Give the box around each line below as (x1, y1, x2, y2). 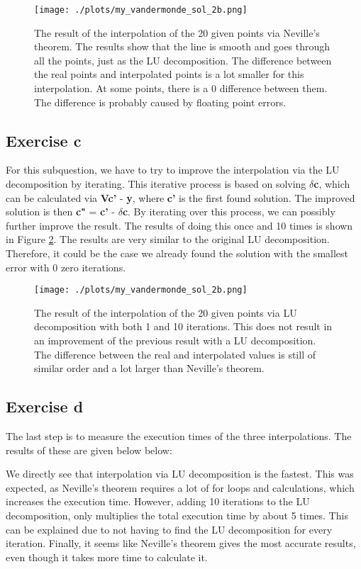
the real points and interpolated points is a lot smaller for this (34, 67, 304, 81)
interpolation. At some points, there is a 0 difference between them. (34, 81, 328, 96)
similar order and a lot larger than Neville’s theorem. (34, 361, 265, 376)
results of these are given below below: (6, 442, 172, 457)
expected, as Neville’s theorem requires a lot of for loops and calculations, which (6, 480, 355, 495)
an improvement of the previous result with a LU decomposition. (34, 333, 316, 348)
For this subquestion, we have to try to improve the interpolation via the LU (6, 162, 340, 177)
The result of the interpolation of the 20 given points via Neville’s (34, 25, 320, 40)
